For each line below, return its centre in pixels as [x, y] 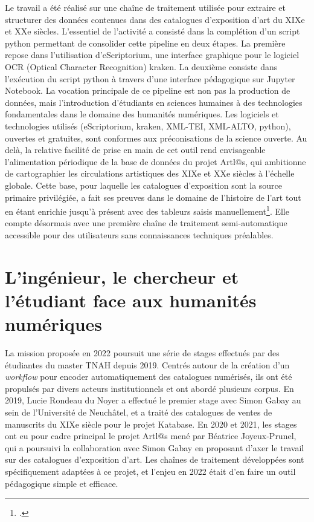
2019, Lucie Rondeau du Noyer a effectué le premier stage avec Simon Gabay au [153, 400]
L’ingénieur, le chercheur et [122, 276]
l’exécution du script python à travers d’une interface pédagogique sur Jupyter [150, 78]
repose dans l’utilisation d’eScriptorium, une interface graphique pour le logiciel [152, 55]
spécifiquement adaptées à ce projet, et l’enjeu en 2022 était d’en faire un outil [150, 471]
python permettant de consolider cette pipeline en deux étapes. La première [145, 43]
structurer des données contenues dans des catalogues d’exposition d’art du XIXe [155, 19]
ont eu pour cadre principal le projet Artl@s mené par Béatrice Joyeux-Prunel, [151, 436]
